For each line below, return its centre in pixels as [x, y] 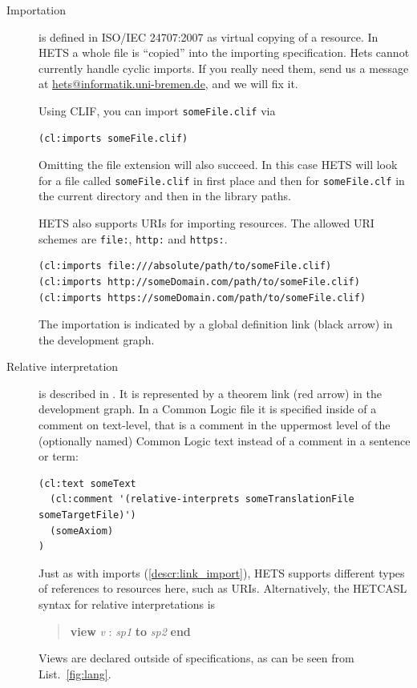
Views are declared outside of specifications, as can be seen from [196, 658]
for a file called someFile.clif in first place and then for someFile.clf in [222, 180]
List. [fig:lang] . [75, 673]
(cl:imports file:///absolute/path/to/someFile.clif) [185, 266]
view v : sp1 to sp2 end [130, 631]
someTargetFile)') [87, 515]
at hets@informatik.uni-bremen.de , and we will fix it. [168, 84]
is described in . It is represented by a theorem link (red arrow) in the [210, 393]
